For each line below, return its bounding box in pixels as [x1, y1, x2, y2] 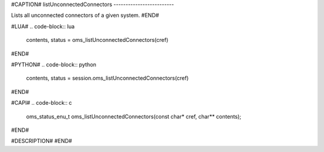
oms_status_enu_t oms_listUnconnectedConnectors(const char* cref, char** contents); [26, 113, 242, 120]
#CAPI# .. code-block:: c [11, 99, 72, 107]
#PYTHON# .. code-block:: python [11, 60, 97, 68]
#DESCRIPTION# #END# [11, 138, 72, 145]
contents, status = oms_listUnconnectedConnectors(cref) [26, 37, 169, 44]
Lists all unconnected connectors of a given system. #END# [11, 12, 159, 19]
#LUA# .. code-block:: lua [11, 23, 75, 30]
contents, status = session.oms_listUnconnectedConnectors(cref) [26, 75, 189, 82]
